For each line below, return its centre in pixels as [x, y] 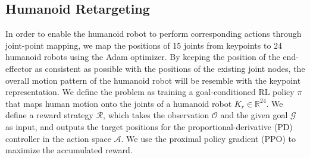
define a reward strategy [49, 115]
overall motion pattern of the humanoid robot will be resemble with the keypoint [153, 80]
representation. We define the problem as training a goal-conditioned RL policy [150, 92]
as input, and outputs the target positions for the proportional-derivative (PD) [149, 126]
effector [19, 68]
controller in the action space [58, 138]
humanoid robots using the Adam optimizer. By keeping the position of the [143, 57]
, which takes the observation [156, 115]
